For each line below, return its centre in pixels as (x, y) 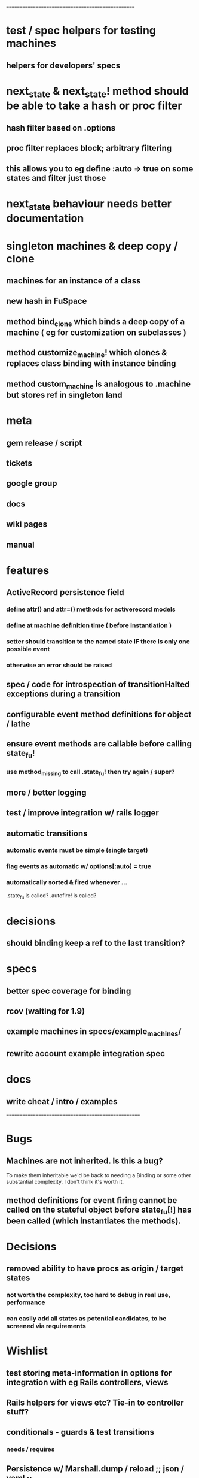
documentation (45, 218)
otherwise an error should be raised (59, 665)
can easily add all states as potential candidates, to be (86, 1318)
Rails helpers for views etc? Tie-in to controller (95, 1402)
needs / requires (30, 1449)
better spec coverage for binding (69, 991)
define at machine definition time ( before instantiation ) (89, 625)
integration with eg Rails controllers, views (87, 1382)
